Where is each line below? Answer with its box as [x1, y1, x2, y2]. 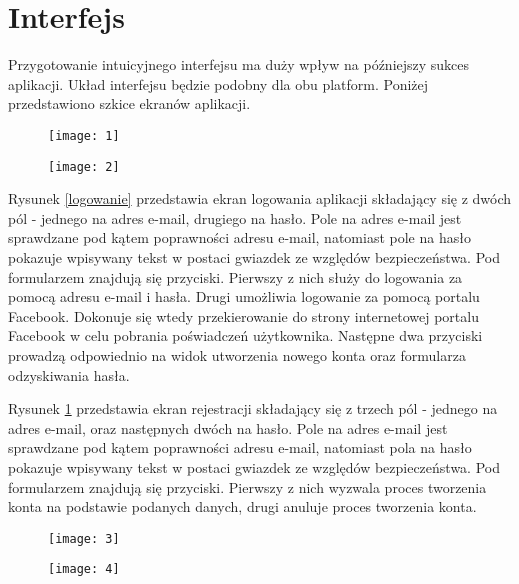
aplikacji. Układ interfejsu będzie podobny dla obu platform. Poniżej [8, 73, 429, 94]
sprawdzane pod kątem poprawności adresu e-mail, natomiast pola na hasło [8, 437, 472, 458]
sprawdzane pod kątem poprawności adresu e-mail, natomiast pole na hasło [8, 227, 471, 248]
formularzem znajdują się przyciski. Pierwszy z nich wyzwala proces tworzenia [8, 476, 487, 497]
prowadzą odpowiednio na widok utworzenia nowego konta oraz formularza [8, 344, 466, 365]
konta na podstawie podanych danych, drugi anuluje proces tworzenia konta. [8, 496, 477, 517]
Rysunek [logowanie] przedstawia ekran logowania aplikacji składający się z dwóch [8, 188, 512, 209]
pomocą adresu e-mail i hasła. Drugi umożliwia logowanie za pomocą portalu [8, 286, 480, 307]
